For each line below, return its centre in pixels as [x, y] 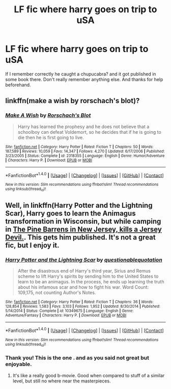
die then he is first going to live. [51, 137]
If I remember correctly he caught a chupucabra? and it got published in [81, 74]
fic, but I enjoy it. [32, 245]
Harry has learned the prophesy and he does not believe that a [83, 127]
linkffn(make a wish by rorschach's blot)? [73, 101]
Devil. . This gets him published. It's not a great [81, 237]
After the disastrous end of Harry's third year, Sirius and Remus [84, 271]
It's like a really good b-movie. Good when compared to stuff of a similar [89, 375]
